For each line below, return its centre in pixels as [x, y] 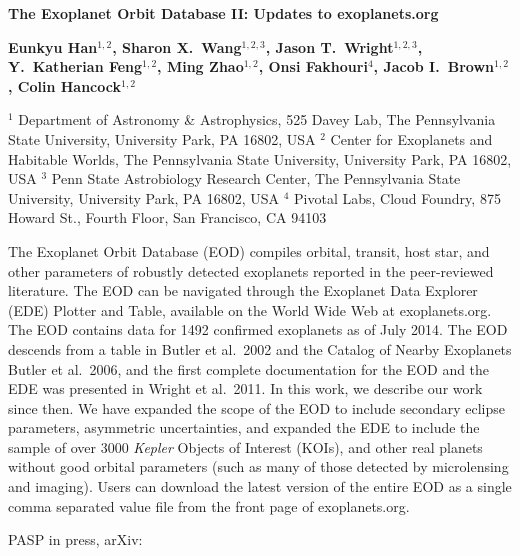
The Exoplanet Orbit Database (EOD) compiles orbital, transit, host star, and [249, 250]
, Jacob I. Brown [433, 66]
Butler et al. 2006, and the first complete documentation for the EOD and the [249, 368]
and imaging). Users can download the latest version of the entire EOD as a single [260, 486]
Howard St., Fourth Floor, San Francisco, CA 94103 [167, 217]
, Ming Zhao [200, 66]
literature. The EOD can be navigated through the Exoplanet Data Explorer [243, 290]
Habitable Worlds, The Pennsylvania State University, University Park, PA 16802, [260, 158]
